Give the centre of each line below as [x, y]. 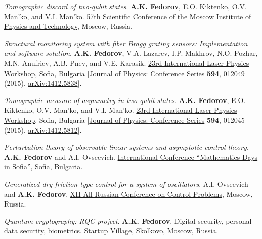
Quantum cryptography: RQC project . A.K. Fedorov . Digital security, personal [128, 220]
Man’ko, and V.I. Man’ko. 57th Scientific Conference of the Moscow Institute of [128, 16]
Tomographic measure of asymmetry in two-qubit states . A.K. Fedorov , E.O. [125, 100]
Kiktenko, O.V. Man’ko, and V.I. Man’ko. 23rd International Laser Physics [121, 110]
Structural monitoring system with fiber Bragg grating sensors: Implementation [126, 43]
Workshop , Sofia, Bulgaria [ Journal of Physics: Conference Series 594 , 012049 [124, 73]
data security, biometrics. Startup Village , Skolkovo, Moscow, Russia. [111, 231]
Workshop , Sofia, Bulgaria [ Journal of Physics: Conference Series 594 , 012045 [124, 119]
